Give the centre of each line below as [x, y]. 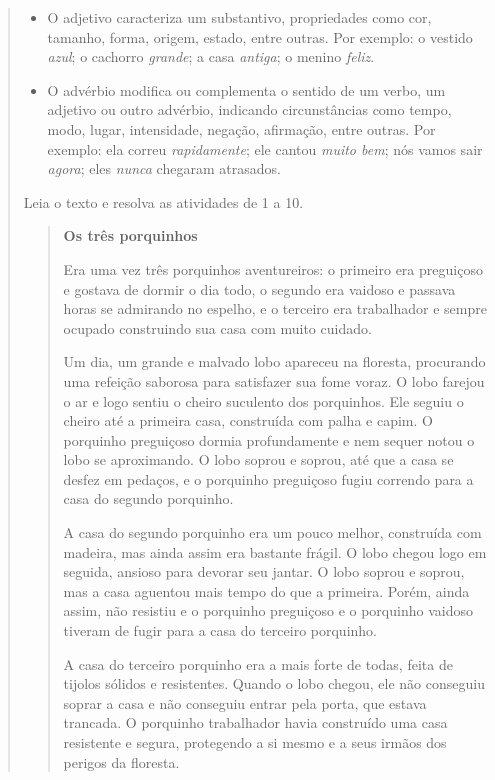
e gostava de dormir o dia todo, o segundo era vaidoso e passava [259, 288]
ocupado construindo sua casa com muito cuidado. [217, 327]
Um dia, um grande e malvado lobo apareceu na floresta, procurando [274, 361]
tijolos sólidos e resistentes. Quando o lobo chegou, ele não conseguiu [274, 683]
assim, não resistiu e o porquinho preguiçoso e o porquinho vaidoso [268, 610]
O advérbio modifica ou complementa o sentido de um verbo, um [246, 89]
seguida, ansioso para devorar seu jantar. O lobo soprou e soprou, [264, 571]
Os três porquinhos [130, 235]
